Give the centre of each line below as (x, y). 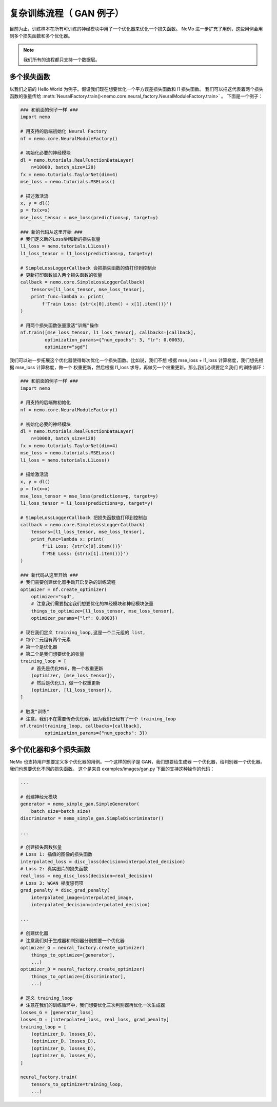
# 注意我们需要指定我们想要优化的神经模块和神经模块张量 (92, 604)
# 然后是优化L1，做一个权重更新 (66, 683)
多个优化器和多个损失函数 (50, 749)
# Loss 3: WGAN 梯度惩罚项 (52, 883)
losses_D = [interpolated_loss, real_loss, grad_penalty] (95, 1020)
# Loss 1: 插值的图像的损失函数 (56, 854)
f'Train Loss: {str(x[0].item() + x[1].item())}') (107, 304)
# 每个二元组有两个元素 (46, 640)
